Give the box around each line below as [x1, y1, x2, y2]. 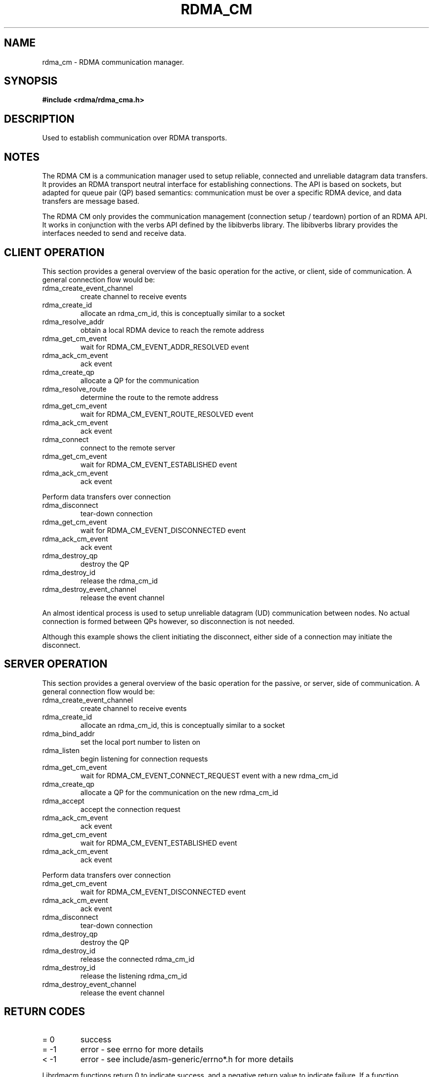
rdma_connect [42, 435, 89, 444]
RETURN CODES [4, 1005, 86, 1018]
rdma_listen [42, 746, 80, 755]
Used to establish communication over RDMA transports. [42, 134, 227, 142]
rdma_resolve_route [42, 384, 107, 393]
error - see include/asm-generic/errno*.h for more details [80, 1054, 294, 1064]
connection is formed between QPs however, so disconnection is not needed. [42, 617, 295, 626]
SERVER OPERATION [4, 658, 108, 671]
